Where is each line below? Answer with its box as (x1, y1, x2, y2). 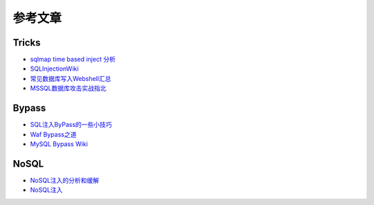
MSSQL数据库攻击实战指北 (30, 84, 107, 93)
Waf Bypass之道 (30, 130, 77, 139)
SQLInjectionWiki (30, 64, 79, 73)
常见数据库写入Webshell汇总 (30, 74, 112, 82)
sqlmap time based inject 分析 (30, 55, 116, 64)
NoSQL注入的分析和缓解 (30, 176, 100, 184)
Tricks (12, 37, 41, 48)
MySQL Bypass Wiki (30, 139, 88, 148)
